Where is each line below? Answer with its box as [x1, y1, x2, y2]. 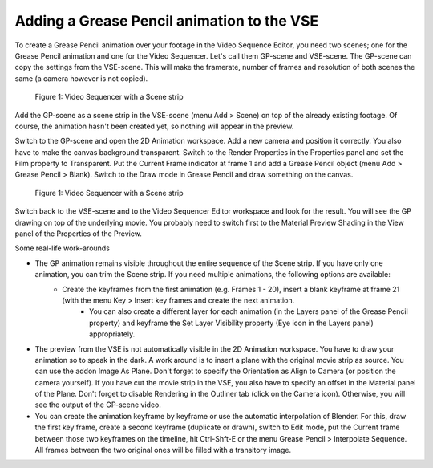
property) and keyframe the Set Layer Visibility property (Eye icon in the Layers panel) [89, 318, 374, 328]
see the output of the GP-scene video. [34, 400, 162, 409]
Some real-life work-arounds [14, 243, 110, 253]
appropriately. [89, 329, 136, 339]
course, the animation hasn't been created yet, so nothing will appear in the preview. [14, 121, 294, 131]
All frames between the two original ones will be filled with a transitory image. [34, 446, 292, 455]
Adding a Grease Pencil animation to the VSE [14, 12, 319, 30]
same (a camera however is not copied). [14, 73, 148, 83]
